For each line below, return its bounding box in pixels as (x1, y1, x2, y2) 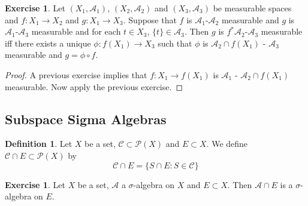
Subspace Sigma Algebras (5, 109, 167, 128)
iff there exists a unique (5, 36, 91, 49)
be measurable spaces (213, 2, 292, 14)
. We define (206, 137, 248, 150)
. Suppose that (123, 13, 177, 26)
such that (158, 36, 192, 49)
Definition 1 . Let (5, 137, 73, 150)
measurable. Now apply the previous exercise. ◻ (5, 80, 183, 93)
